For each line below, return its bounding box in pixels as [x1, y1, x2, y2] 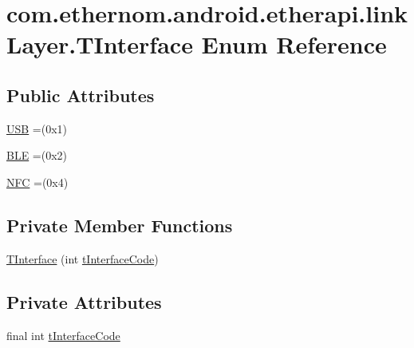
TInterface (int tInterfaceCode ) [6, 250, 159, 267]
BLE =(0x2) [6, 147, 68, 164]
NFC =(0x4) [6, 173, 69, 190]
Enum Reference [201, 28, 387, 61]
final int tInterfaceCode [6, 326, 120, 343]
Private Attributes [6, 289, 162, 314]
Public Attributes [6, 82, 155, 107]
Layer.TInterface [6, 28, 193, 61]
